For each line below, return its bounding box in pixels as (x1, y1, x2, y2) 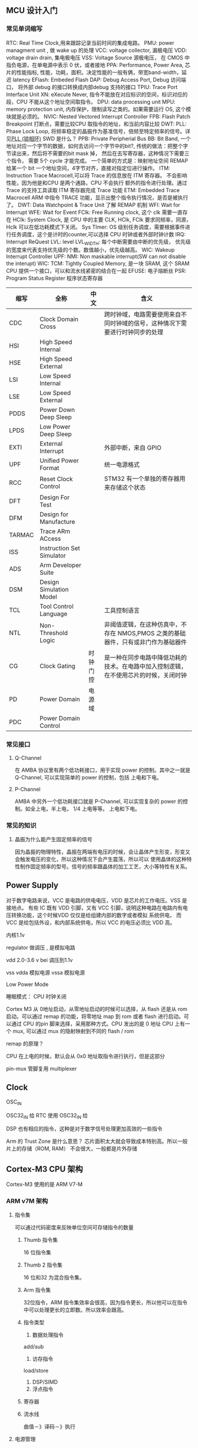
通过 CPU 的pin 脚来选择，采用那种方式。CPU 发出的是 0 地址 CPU (11, 1020, 174, 1027)
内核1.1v (6, 931, 25, 938)
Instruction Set (39, 544, 81, 553)
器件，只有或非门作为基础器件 (104, 638, 187, 646)
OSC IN (6, 1098, 22, 1106)
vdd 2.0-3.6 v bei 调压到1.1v (6, 956, 73, 963)
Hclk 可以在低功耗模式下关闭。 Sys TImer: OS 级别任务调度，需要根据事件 (6, 223, 186, 230)
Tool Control (39, 603, 74, 611)
